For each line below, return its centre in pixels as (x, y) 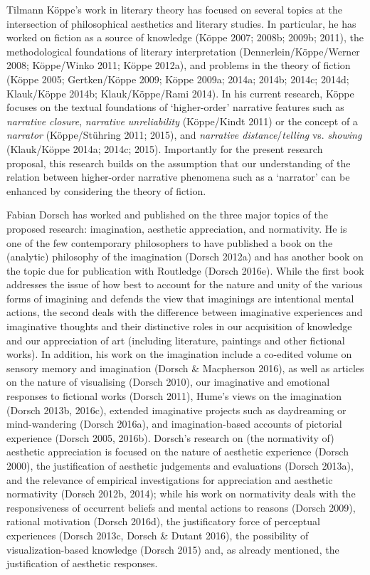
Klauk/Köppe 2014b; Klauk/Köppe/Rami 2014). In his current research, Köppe (180, 93)
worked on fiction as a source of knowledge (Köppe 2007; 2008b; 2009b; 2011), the (185, 37)
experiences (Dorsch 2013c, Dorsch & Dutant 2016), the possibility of (158, 535)
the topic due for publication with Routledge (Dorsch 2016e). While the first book (185, 270)
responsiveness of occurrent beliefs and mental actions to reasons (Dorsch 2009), (181, 507)
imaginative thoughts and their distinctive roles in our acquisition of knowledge (179, 326)
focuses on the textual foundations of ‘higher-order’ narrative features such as (175, 107)
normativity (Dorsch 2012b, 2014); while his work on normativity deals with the (181, 494)
